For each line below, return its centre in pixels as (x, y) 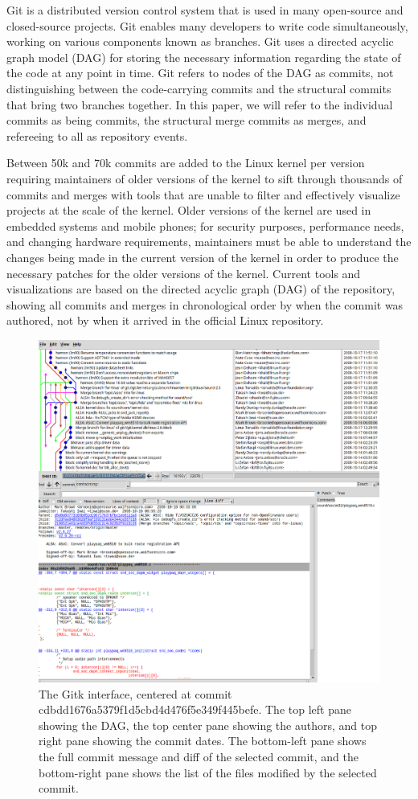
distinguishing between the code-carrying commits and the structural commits (199, 88)
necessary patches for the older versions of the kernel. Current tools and (184, 273)
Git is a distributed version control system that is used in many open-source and (205, 10)
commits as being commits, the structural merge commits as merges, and (186, 120)
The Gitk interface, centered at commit (135, 693)
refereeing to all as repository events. (97, 135)
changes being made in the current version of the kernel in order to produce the (203, 257)
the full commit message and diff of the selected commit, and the (199, 756)
